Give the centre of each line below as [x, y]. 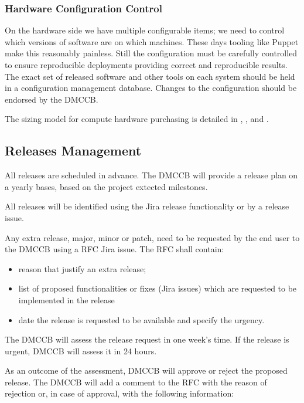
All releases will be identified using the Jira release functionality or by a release [147, 206]
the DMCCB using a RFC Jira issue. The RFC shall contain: [115, 249]
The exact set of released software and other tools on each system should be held [150, 76]
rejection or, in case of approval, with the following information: [119, 393]
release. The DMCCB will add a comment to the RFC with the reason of [136, 382]
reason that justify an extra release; [82, 268]
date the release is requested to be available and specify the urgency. [141, 319]
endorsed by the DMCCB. [52, 99]
